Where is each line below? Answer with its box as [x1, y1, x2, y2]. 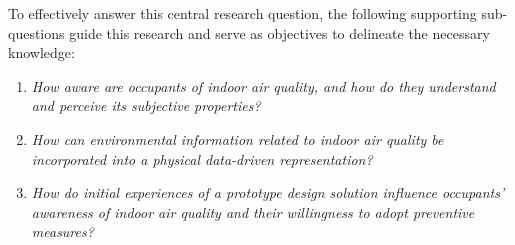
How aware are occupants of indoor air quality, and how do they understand [31, 75, 496, 96]
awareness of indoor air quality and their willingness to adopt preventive [31, 201, 475, 222]
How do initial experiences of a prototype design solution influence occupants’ [31, 182, 505, 203]
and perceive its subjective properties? [31, 95, 261, 116]
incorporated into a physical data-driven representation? [31, 148, 373, 169]
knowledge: [8, 42, 75, 63]
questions [8, 22, 65, 43]
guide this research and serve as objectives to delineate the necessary [69, 22, 490, 43]
